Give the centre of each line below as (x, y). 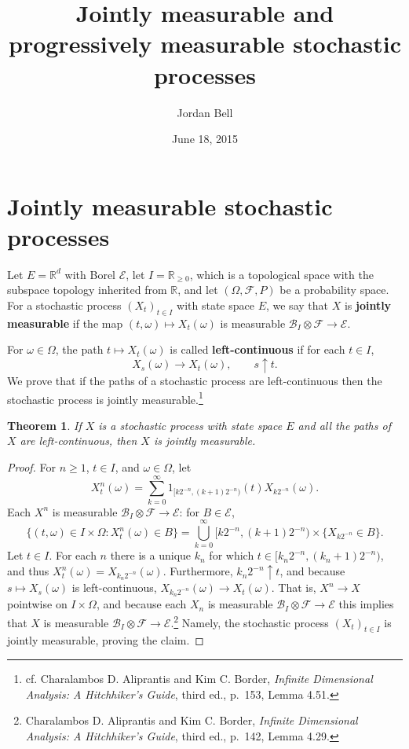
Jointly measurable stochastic (170, 206)
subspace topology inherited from (87, 290)
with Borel (90, 274)
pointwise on (37, 604)
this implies (366, 604)
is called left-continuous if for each (257, 349)
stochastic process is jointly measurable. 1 (105, 398)
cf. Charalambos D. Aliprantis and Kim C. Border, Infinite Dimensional (199, 678)
